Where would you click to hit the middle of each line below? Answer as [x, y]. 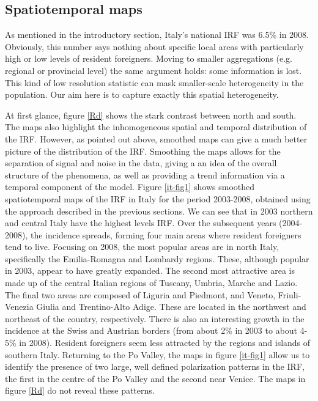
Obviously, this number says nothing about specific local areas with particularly [154, 46]
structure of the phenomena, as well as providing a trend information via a [145, 175]
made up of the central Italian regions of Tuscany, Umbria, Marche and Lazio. [151, 283]
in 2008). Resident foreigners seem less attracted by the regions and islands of [165, 343]
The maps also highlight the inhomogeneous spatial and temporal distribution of [156, 127]
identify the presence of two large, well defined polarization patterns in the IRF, [155, 366]
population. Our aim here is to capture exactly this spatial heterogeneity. [142, 94]
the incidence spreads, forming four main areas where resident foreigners [166, 234]
